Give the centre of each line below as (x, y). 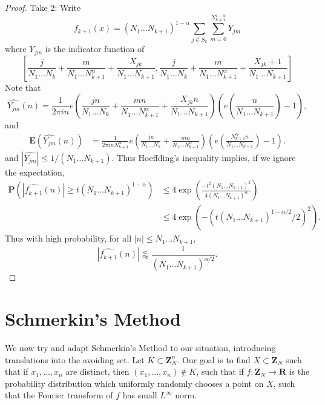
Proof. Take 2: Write (43, 7)
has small (140, 395)
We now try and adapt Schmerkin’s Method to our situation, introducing (140, 347)
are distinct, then (97, 371)
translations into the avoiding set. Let (75, 359)
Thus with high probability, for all (68, 238)
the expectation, (35, 172)
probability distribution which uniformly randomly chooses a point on (134, 383)
